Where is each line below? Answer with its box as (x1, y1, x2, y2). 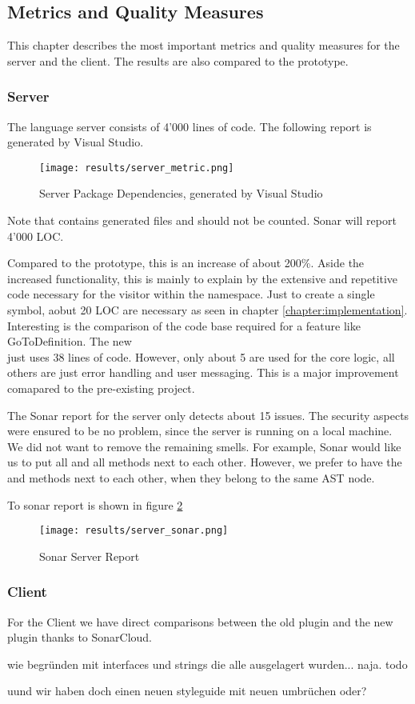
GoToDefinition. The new (7, 333, 132, 350)
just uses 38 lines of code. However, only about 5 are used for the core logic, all (7, 348, 395, 365)
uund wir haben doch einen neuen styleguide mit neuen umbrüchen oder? (7, 682, 367, 699)
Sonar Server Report (39, 547, 140, 564)
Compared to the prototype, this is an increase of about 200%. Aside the (7, 254, 365, 271)
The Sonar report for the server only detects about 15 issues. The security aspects (7, 406, 409, 423)
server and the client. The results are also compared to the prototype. (7, 52, 349, 69)
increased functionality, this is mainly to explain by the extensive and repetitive (7, 270, 398, 286)
